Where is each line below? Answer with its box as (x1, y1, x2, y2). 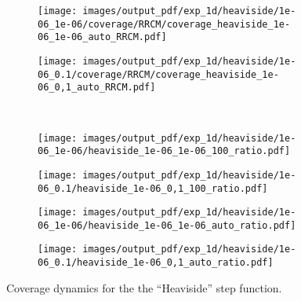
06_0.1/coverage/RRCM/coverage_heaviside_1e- (38, 68, 279, 80)
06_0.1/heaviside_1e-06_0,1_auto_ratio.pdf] (38, 257, 274, 269)
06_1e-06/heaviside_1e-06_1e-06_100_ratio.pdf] (38, 145, 291, 157)
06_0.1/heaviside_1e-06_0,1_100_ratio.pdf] (38, 182, 268, 194)
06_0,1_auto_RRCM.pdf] (38, 82, 156, 94)
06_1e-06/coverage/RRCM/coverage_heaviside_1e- (38, 18, 291, 30)
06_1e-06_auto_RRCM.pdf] (38, 31, 167, 43)
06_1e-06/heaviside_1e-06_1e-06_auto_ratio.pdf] (38, 219, 296, 231)
